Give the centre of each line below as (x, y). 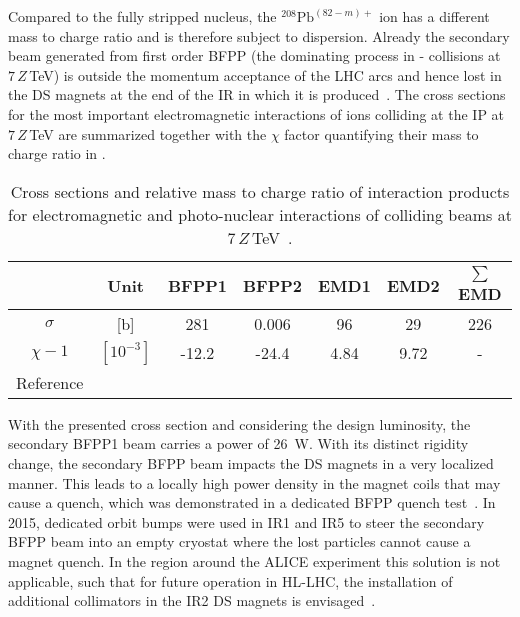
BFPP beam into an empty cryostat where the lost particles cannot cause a (239, 541)
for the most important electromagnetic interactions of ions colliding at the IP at (256, 113)
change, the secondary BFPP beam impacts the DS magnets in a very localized (251, 462)
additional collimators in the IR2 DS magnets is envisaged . (192, 600)
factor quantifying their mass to (381, 133)
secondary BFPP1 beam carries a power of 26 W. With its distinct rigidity (238, 443)
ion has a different (434, 16)
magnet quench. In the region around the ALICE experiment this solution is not (254, 560)
